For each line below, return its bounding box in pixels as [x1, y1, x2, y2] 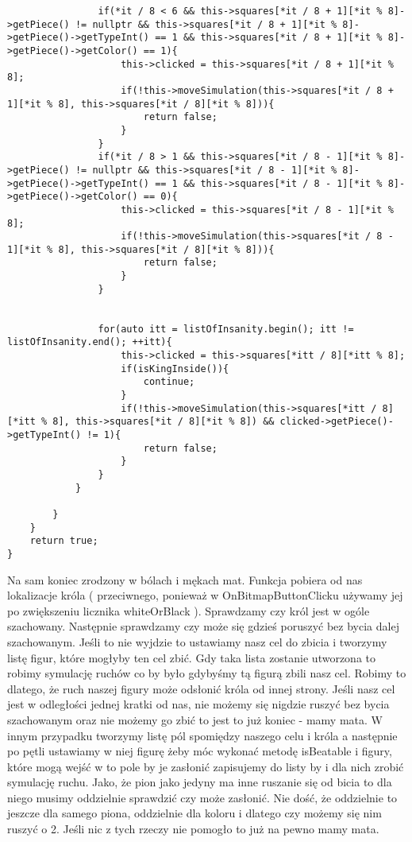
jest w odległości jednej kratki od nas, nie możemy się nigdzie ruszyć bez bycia [7, 696, 390, 712]
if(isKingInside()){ [121, 363, 229, 374]
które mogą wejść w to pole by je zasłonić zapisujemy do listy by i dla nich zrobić [7, 758, 404, 774]
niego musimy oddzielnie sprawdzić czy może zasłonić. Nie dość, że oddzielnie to [7, 789, 398, 805]
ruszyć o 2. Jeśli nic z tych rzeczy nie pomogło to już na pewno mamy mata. [7, 821, 379, 837]
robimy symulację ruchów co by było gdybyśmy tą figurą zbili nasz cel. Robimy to [7, 665, 406, 681]
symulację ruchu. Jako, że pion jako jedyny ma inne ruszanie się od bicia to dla [7, 774, 392, 790]
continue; [143, 376, 195, 388]
